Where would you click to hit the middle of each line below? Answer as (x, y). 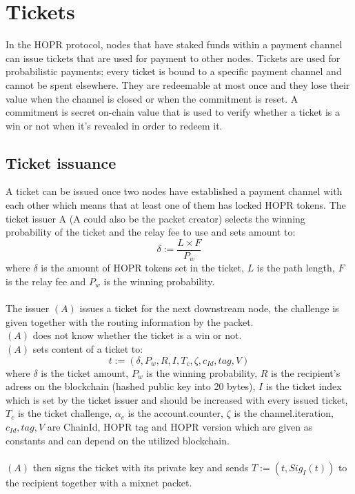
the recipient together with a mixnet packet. (99, 482)
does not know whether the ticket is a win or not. (137, 335)
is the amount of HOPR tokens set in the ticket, (142, 268)
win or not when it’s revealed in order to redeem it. (114, 125)
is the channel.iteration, (284, 413)
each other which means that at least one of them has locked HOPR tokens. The (176, 205)
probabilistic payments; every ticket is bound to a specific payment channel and (174, 71)
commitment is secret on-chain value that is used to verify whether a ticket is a (173, 112)
